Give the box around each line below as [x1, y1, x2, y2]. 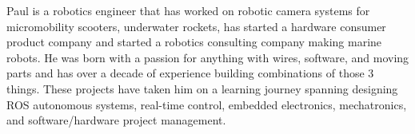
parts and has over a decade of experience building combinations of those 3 [6, 65, 374, 81]
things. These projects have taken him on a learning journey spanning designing [6, 80, 398, 97]
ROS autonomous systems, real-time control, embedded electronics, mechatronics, [6, 96, 407, 112]
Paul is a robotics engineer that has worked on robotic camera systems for [6, 2, 370, 18]
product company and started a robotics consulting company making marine [6, 33, 382, 50]
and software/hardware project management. [6, 112, 226, 128]
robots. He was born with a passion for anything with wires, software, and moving [6, 49, 409, 65]
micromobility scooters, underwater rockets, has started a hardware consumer [6, 18, 386, 34]
